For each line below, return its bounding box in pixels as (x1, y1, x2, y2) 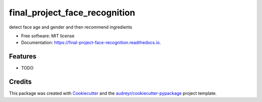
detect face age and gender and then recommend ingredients (9, 24, 132, 30)
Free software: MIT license (21, 33, 75, 39)
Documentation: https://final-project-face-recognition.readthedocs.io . (21, 40, 161, 45)
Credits (9, 78, 32, 86)
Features (9, 52, 36, 60)
